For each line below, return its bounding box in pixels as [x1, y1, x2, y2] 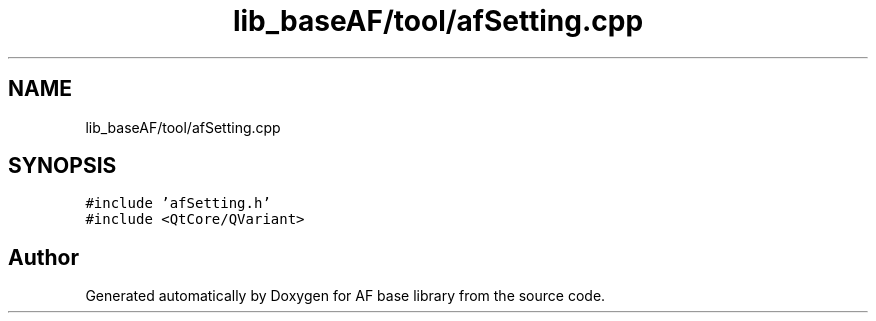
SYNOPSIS [8, 153, 117, 179]
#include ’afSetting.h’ [85, 195, 271, 212]
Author [8, 244, 79, 270]
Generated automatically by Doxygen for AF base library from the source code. [85, 287, 606, 305]
